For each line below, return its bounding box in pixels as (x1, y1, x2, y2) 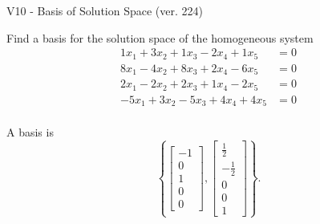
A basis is (6, 124, 54, 141)
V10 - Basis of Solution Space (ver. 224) (6, 2, 203, 18)
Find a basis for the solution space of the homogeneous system (6, 29, 314, 46)
